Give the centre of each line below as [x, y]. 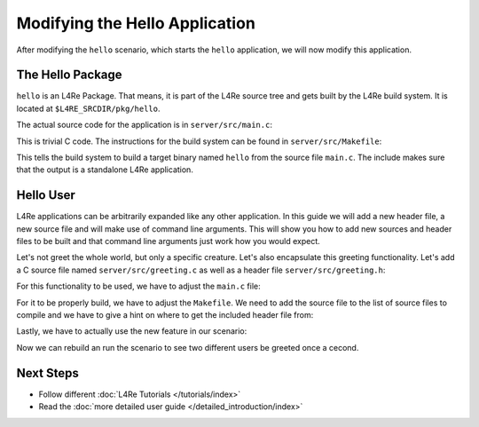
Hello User [46, 195]
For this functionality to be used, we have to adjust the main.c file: [138, 286]
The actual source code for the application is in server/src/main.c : [144, 125]
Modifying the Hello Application [136, 23]
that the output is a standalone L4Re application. [105, 170]
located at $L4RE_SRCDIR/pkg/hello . [88, 108]
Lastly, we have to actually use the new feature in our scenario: [132, 331]
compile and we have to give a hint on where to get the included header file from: [165, 315]
